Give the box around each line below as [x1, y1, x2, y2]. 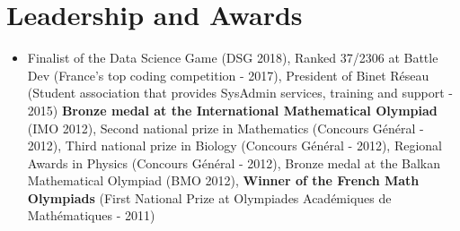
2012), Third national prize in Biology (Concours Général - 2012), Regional [27, 136, 442, 155]
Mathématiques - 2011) [27, 206, 155, 225]
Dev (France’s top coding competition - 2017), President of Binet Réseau [27, 65, 429, 84]
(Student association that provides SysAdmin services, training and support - [27, 83, 454, 102]
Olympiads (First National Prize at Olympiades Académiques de [27, 188, 392, 207]
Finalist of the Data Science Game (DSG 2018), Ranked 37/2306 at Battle [27, 48, 438, 67]
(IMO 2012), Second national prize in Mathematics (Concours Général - [27, 118, 424, 137]
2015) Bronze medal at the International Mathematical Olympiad [27, 100, 438, 119]
